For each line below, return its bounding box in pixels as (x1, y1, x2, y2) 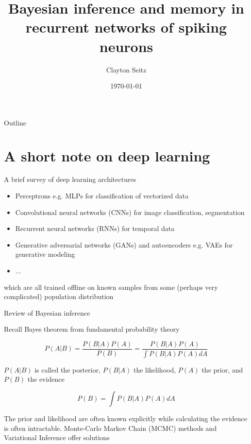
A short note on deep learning (4, 146, 210, 166)
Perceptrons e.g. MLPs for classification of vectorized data (15, 191, 189, 200)
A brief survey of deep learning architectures (4, 174, 136, 184)
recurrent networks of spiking (25, 17, 227, 37)
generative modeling (15, 249, 75, 259)
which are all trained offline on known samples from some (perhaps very (4, 282, 218, 292)
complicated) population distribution (4, 291, 114, 302)
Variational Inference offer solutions (4, 432, 110, 443)
